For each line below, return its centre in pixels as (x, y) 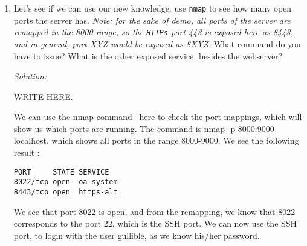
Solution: (30, 76)
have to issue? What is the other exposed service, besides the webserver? (148, 55)
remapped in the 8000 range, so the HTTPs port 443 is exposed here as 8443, (153, 32)
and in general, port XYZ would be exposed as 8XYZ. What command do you (157, 43)
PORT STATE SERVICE (61, 172)
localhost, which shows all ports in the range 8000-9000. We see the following (156, 140)
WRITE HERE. (43, 96)
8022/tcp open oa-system (66, 182)
